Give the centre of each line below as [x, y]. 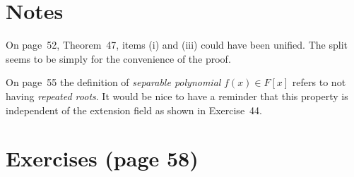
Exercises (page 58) [102, 158]
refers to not [319, 82]
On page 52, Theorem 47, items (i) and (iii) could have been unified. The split [177, 45]
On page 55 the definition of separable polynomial [113, 82]
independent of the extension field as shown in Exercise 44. [134, 110]
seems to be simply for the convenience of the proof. [118, 58]
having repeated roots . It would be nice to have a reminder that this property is [177, 96]
